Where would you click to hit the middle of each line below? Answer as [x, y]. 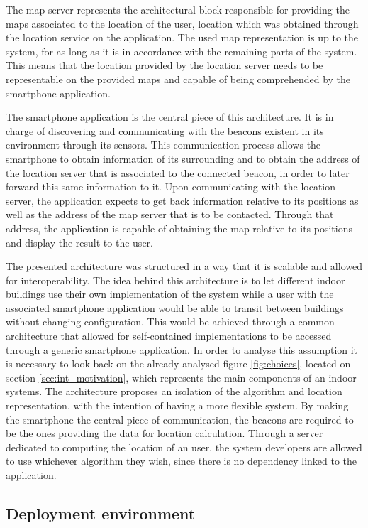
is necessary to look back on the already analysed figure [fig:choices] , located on [178, 363]
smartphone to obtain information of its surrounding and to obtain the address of [183, 158]
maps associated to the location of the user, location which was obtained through [182, 23]
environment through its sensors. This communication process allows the [163, 145]
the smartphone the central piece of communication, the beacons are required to [180, 419]
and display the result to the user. [79, 242]
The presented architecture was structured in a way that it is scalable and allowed [184, 266]
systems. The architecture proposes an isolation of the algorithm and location [174, 391]
